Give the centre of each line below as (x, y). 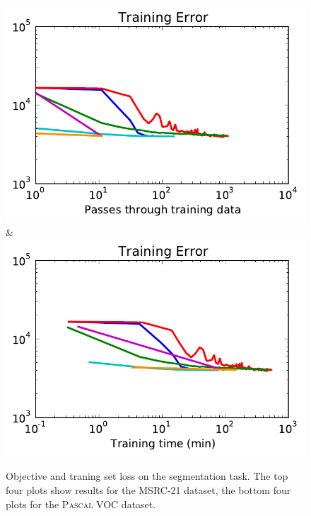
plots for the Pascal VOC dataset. (81, 504)
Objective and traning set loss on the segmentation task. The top (147, 476)
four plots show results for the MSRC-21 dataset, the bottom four (148, 490)
